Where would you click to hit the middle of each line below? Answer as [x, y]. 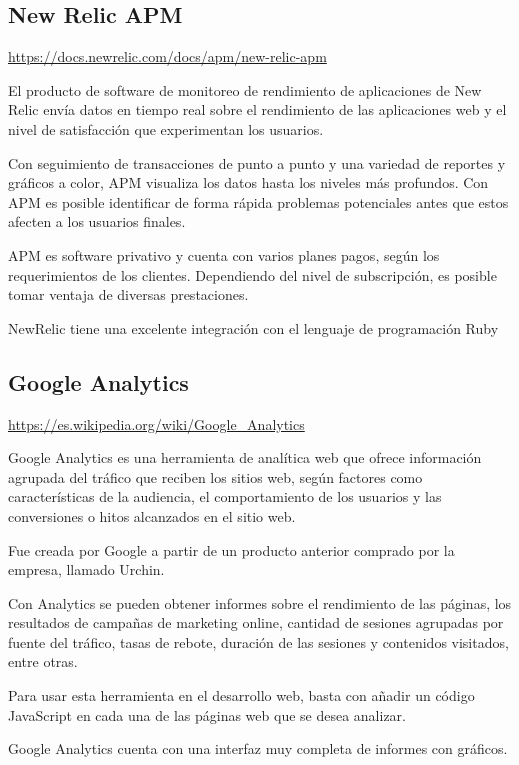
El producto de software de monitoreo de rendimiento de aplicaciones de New [245, 89]
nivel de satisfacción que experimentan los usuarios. [166, 128]
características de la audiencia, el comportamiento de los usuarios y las [225, 496]
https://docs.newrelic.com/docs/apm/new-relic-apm [167, 56]
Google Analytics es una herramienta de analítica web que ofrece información [245, 457]
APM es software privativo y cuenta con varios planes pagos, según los [224, 254]
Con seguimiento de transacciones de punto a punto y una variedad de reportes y [257, 162]
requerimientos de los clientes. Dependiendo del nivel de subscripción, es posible [252, 274]
